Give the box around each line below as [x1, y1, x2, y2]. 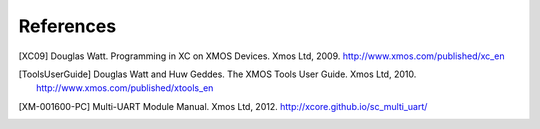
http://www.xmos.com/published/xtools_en [36, 82, 214, 94]
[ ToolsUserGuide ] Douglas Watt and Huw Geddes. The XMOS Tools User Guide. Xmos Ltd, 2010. [18, 68, 417, 80]
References [18, 15, 117, 37]
